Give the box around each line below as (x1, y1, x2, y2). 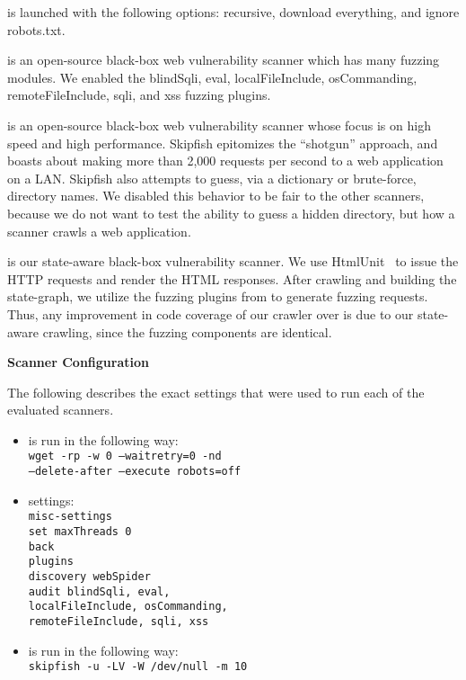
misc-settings (28, 510, 112, 523)
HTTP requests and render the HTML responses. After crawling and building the (7, 269, 457, 288)
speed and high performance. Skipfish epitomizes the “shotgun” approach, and (7, 133, 438, 152)
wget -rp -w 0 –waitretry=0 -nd (28, 450, 222, 463)
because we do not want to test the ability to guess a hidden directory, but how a (7, 203, 455, 222)
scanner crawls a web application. (7, 221, 191, 240)
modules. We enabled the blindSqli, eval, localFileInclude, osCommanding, (7, 67, 418, 86)
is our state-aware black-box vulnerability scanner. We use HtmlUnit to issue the (7, 252, 459, 271)
